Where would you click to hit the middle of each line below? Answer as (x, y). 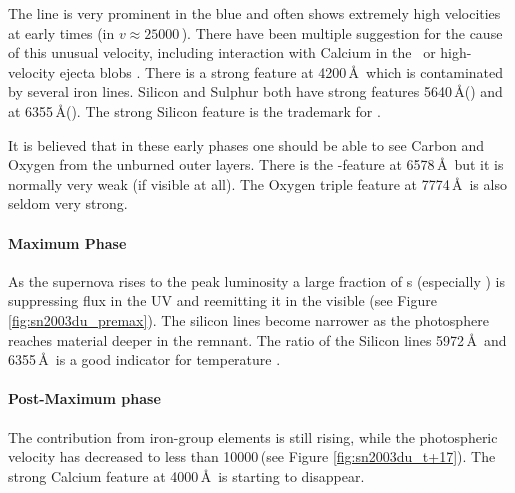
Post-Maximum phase (84, 398)
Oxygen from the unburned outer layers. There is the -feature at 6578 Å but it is (256, 164)
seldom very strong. (68, 203)
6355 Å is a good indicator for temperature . (144, 359)
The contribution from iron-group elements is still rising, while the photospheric (253, 436)
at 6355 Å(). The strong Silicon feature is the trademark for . (194, 110)
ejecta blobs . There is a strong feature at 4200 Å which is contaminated (281, 71)
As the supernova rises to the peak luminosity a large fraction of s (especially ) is (256, 280)
